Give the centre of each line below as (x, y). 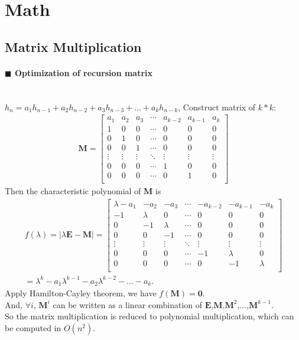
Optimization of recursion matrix (84, 72)
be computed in (33, 328)
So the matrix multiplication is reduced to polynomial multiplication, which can (149, 316)
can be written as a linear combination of (128, 304)
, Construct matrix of (217, 107)
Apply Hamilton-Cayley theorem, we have (81, 293)
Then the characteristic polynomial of (73, 190)
